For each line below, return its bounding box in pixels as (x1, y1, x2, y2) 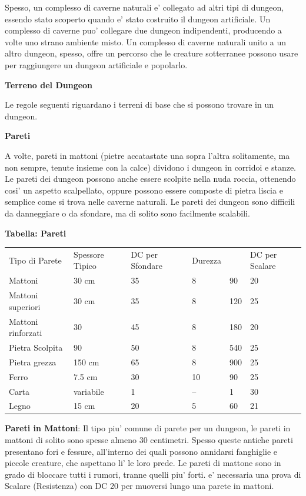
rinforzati (9, 327, 42, 339)
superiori (9, 300, 41, 312)
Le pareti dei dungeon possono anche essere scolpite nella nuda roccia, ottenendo (5, 172, 296, 185)
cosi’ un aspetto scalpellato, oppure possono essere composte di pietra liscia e (5, 184, 283, 196)
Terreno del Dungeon (5, 78, 93, 91)
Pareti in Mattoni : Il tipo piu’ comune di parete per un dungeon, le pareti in (5, 422, 291, 434)
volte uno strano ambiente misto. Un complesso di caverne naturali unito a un (5, 35, 286, 48)
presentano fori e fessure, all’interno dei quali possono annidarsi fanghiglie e (5, 445, 278, 457)
